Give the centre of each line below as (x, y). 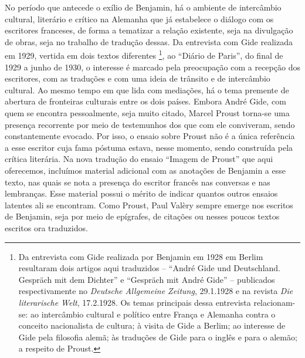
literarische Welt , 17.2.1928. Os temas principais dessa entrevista (135, 302)
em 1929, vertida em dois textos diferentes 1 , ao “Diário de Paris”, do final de (144, 55)
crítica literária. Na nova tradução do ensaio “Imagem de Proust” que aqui (139, 159)
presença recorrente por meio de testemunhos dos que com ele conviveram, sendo (150, 124)
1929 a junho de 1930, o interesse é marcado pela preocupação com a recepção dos (152, 67)
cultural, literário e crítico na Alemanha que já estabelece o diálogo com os (139, 18)
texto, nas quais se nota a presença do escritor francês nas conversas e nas (138, 182)
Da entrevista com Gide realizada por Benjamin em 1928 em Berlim (141, 256)
